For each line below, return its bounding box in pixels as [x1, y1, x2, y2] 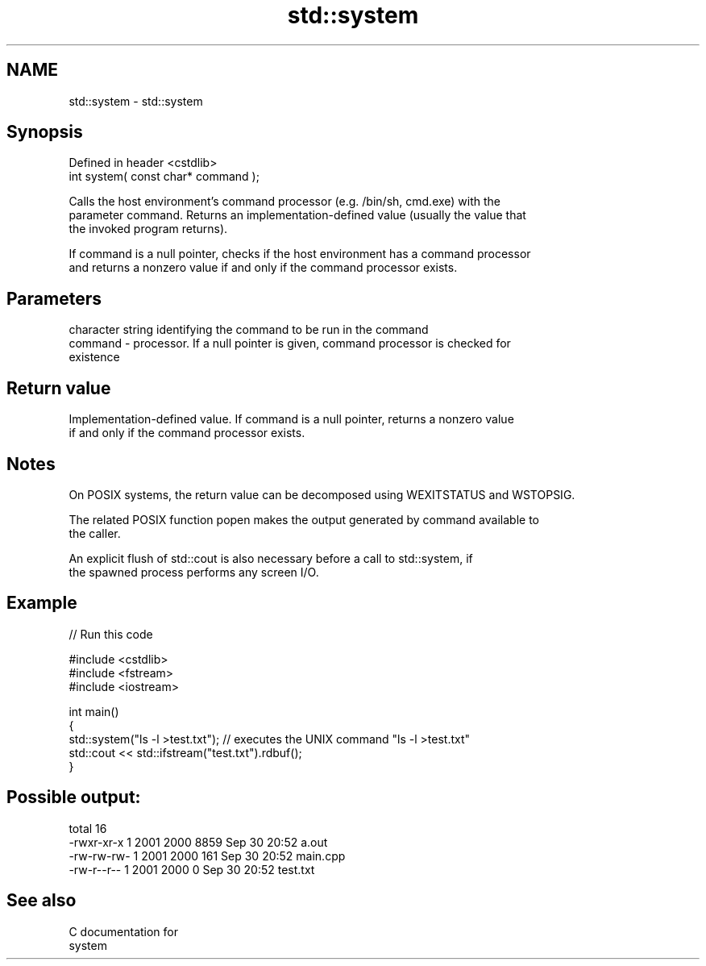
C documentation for [69, 924, 179, 939]
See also [6, 890, 77, 911]
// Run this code [69, 627, 153, 641]
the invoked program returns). [69, 222, 228, 236]
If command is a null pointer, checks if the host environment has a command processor [69, 247, 531, 261]
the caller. [69, 526, 121, 540]
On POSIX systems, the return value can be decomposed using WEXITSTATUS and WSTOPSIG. [69, 487, 575, 502]
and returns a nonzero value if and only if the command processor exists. [69, 260, 458, 275]
